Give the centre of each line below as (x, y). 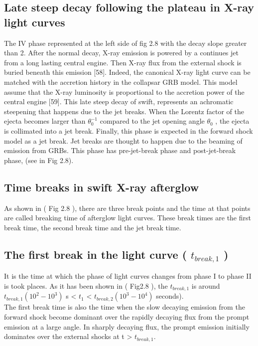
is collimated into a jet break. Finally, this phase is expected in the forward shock (129, 130)
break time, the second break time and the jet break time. (93, 227)
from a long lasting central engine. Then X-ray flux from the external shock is (123, 62)
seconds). (170, 296)
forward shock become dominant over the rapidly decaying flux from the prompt (127, 316)
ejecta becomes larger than (45, 121)
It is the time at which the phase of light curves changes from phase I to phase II (128, 276)
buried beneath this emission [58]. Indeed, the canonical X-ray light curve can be (127, 72)
